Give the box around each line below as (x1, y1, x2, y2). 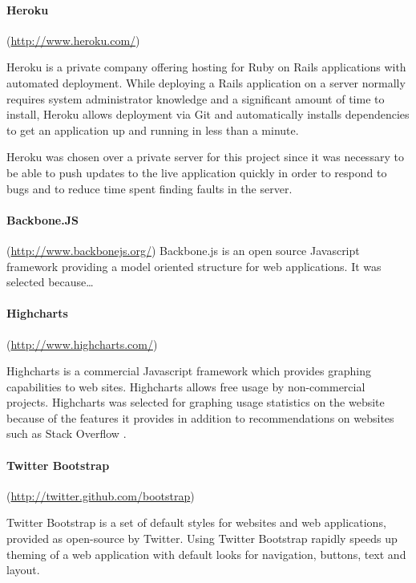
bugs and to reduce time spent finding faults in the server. (6, 180, 293, 196)
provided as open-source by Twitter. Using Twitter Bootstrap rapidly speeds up (6, 530, 398, 547)
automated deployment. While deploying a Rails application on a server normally (6, 74, 406, 91)
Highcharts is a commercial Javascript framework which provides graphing (6, 362, 371, 379)
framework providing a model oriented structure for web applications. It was (6, 257, 382, 274)
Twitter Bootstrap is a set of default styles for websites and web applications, (6, 514, 386, 531)
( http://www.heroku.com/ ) (6, 31, 140, 48)
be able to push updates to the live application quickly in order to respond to (6, 164, 387, 180)
